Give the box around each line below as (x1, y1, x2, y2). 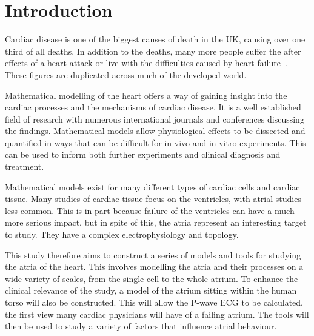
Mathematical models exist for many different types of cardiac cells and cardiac (5, 180, 300, 193)
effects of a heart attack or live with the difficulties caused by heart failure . (5, 56, 287, 69)
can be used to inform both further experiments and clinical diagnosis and (5, 148, 281, 161)
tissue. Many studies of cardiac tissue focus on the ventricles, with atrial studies (5, 192, 301, 205)
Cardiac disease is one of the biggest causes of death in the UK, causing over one (5, 33, 306, 45)
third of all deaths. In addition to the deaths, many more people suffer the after (5, 44, 301, 57)
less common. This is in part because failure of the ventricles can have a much (5, 204, 295, 217)
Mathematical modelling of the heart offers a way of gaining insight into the (5, 89, 287, 101)
